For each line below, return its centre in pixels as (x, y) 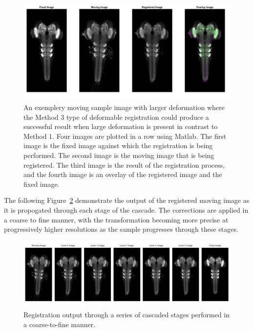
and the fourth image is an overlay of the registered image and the (123, 174)
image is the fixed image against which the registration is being (118, 145)
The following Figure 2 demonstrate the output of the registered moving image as (127, 200)
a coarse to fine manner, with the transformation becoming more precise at (116, 219)
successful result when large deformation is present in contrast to (121, 126)
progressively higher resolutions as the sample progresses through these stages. (121, 229)
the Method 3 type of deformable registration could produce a (116, 117)
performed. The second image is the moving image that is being (119, 155)
